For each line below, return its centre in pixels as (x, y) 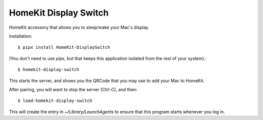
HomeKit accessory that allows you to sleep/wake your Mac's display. (79, 27)
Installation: (21, 36)
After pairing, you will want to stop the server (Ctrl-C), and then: (73, 89)
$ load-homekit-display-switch (55, 101)
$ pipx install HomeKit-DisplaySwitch (64, 47)
